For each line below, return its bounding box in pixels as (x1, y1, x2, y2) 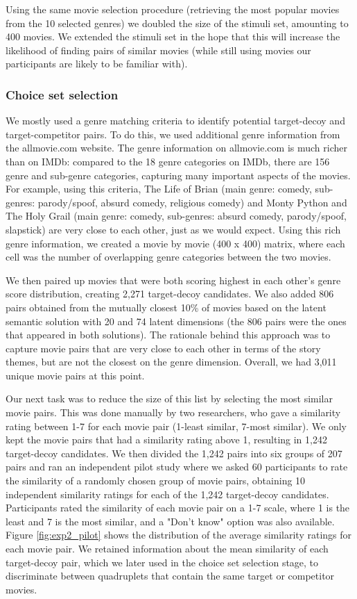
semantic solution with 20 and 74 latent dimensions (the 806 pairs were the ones (6, 313, 347, 328)
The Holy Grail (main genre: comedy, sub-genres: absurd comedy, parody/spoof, (6, 208, 347, 223)
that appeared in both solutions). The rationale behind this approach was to (6, 327, 331, 342)
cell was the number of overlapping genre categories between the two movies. (6, 249, 331, 264)
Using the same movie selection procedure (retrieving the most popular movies (6, 2, 340, 16)
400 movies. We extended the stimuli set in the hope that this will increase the (6, 29, 340, 44)
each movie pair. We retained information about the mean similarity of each (6, 541, 329, 555)
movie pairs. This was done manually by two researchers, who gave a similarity (6, 405, 341, 420)
